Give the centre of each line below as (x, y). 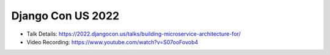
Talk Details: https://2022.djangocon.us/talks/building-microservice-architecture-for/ (134, 34)
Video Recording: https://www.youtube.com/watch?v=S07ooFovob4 (112, 42)
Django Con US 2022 (65, 16)
